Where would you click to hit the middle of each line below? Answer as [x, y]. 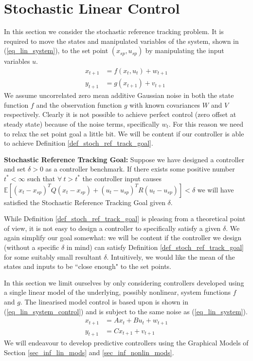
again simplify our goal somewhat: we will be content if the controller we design [123, 237]
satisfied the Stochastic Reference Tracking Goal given [85, 202]
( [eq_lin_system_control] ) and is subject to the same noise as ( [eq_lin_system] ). [126, 311]
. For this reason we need [206, 124]
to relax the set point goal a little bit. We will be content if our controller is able [124, 133]
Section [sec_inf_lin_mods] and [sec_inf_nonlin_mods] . [89, 352]
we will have [216, 189]
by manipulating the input [185, 50]
